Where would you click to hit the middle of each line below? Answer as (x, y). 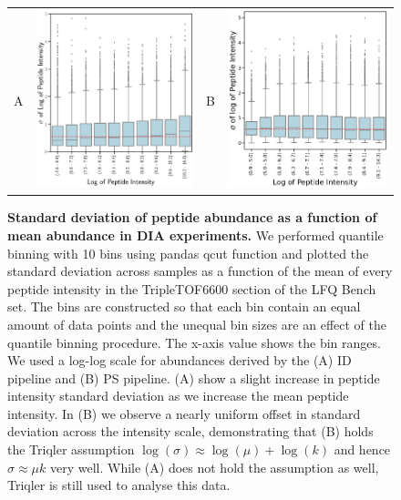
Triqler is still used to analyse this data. (119, 485)
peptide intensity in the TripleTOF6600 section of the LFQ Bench (192, 288)
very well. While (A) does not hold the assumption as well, (214, 467)
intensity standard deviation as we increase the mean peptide (178, 396)
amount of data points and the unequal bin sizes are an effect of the (197, 324)
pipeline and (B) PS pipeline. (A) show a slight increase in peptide (194, 378)
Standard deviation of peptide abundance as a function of (192, 217)
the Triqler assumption (71, 449)
